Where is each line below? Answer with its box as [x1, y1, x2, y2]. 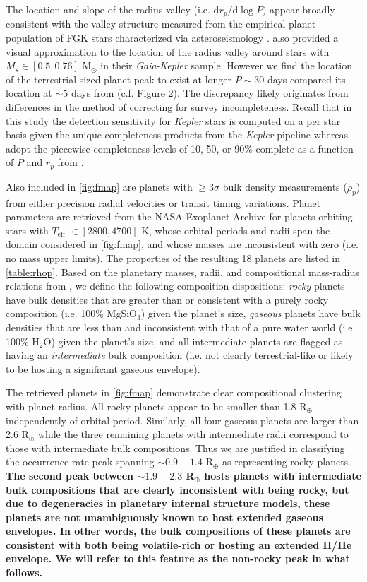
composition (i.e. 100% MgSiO [6, 306, 137, 321]
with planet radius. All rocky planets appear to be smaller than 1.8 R [6, 398, 307, 413]
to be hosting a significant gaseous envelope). [6, 361, 200, 376]
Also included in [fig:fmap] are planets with [6, 179, 193, 194]
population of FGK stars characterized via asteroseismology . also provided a [6, 30, 339, 45]
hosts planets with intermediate [204, 468, 361, 482]
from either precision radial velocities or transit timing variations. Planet [6, 195, 321, 210]
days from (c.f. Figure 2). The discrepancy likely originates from [71, 85, 349, 100]
